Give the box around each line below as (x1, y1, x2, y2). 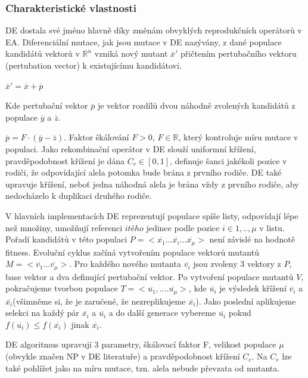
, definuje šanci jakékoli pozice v (169, 154, 287, 167)
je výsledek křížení (219, 282, 287, 294)
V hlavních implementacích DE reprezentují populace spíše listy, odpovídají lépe (5, 209, 298, 222)
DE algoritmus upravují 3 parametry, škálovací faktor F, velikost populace (5, 338, 276, 351)
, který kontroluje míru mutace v (178, 131, 298, 143)
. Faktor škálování (64, 131, 129, 143)
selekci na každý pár (5, 306, 79, 319)
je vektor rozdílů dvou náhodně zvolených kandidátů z (97, 99, 295, 112)
